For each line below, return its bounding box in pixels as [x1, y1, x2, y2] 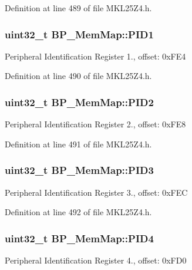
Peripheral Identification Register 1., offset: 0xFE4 [5, 50, 186, 62]
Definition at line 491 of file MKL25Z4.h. [5, 137, 152, 150]
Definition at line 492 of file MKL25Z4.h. [5, 206, 152, 218]
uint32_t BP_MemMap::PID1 [5, 27, 154, 41]
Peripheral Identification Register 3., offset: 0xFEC [5, 186, 188, 198]
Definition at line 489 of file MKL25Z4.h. [5, 2, 152, 14]
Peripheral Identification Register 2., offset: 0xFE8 [5, 118, 186, 130]
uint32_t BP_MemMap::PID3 [5, 163, 154, 177]
